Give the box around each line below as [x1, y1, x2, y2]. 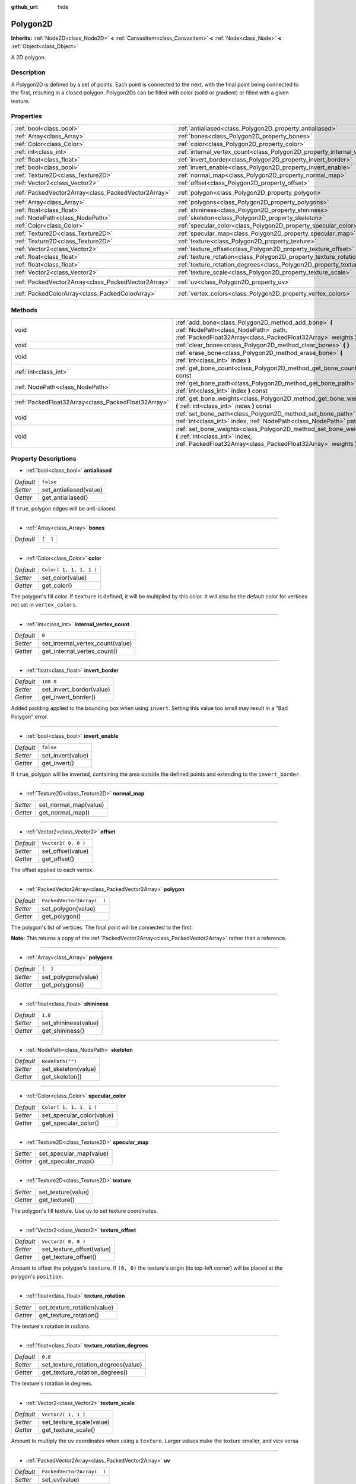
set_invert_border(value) [42, 686, 110, 694]
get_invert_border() [42, 693, 96, 702]
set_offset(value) [42, 846, 89, 855]
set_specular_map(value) [39, 1149, 109, 1158]
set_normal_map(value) [39, 801, 104, 809]
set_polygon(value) [42, 904, 96, 912]
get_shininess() [42, 1027, 85, 1035]
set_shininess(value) [42, 1019, 99, 1027]
